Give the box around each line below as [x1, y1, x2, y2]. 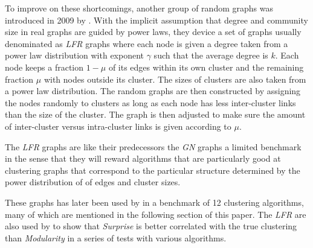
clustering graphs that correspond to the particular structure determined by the [5, 164, 300, 176]
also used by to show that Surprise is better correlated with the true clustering [5, 220, 297, 232]
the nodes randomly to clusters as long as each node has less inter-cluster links [5, 96, 296, 109]
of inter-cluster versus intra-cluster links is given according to [5, 119, 231, 132]
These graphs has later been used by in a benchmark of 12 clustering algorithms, [5, 196, 304, 208]
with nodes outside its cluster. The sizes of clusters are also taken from [44, 72, 306, 85]
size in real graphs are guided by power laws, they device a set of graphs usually [5, 25, 302, 38]
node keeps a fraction [5, 60, 84, 73]
